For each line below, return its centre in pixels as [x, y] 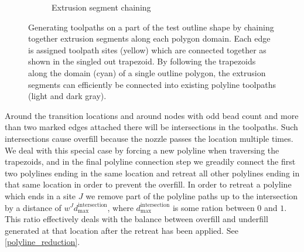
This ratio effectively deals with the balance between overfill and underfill [136, 219]
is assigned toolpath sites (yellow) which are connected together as [147, 50]
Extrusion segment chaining [101, 7]
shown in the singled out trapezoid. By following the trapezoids [142, 61]
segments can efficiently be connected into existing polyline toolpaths [152, 84]
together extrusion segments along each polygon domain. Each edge [149, 38]
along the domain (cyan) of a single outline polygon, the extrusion [147, 72]
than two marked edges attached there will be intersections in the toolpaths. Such [151, 127]
